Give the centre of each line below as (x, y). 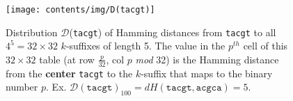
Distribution (32, 32)
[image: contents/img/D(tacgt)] (80, 10)
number (22, 87)
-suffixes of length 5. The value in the (145, 46)
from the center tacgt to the (69, 73)
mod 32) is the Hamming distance (207, 59)
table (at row (67, 59)
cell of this (266, 46)
